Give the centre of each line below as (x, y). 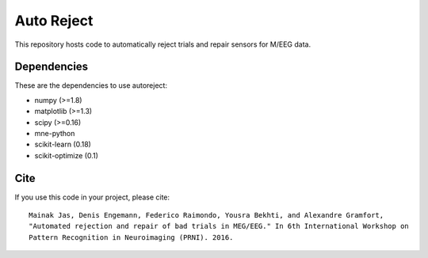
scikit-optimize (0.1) (67, 155)
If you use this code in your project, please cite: (92, 197)
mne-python (55, 134)
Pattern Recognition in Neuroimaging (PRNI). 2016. (131, 237)
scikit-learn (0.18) (63, 144)
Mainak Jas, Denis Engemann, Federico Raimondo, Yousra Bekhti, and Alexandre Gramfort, (206, 215)
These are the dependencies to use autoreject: (91, 85)
